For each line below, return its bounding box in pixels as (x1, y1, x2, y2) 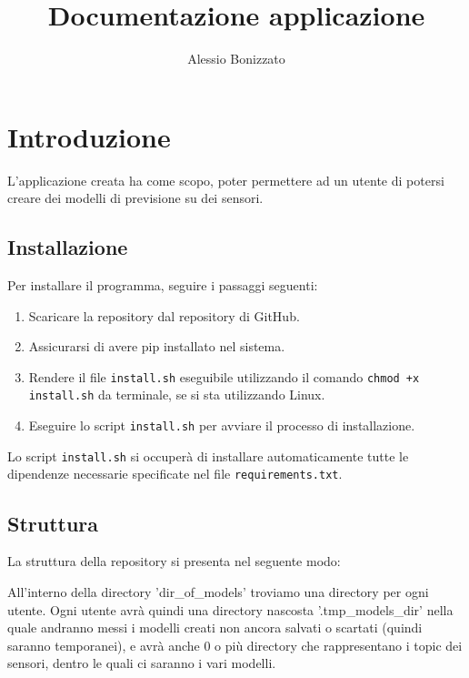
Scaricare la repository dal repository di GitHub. (28, 306, 300, 325)
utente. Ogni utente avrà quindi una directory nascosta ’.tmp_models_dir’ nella (7, 600, 454, 619)
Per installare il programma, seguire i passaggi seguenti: (7, 276, 318, 295)
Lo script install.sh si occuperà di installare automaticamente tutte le (7, 446, 409, 465)
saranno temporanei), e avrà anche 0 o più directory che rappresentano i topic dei (7, 635, 463, 654)
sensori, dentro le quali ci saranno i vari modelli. (7, 653, 276, 673)
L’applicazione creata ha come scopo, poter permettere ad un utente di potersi (7, 170, 444, 189)
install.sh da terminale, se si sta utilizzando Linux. (28, 385, 325, 404)
